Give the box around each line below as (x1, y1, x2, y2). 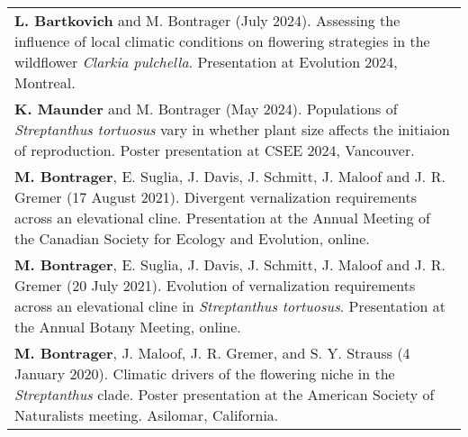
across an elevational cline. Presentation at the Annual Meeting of (14, 207, 430, 228)
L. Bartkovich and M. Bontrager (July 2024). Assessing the (14, 10, 400, 31)
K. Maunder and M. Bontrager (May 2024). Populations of (14, 98, 398, 119)
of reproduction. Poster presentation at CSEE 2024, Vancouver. (14, 140, 415, 160)
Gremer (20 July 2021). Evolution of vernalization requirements (14, 275, 416, 296)
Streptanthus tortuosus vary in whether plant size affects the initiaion (14, 119, 450, 140)
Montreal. (14, 72, 76, 93)
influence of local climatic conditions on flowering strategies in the (14, 31, 430, 51)
